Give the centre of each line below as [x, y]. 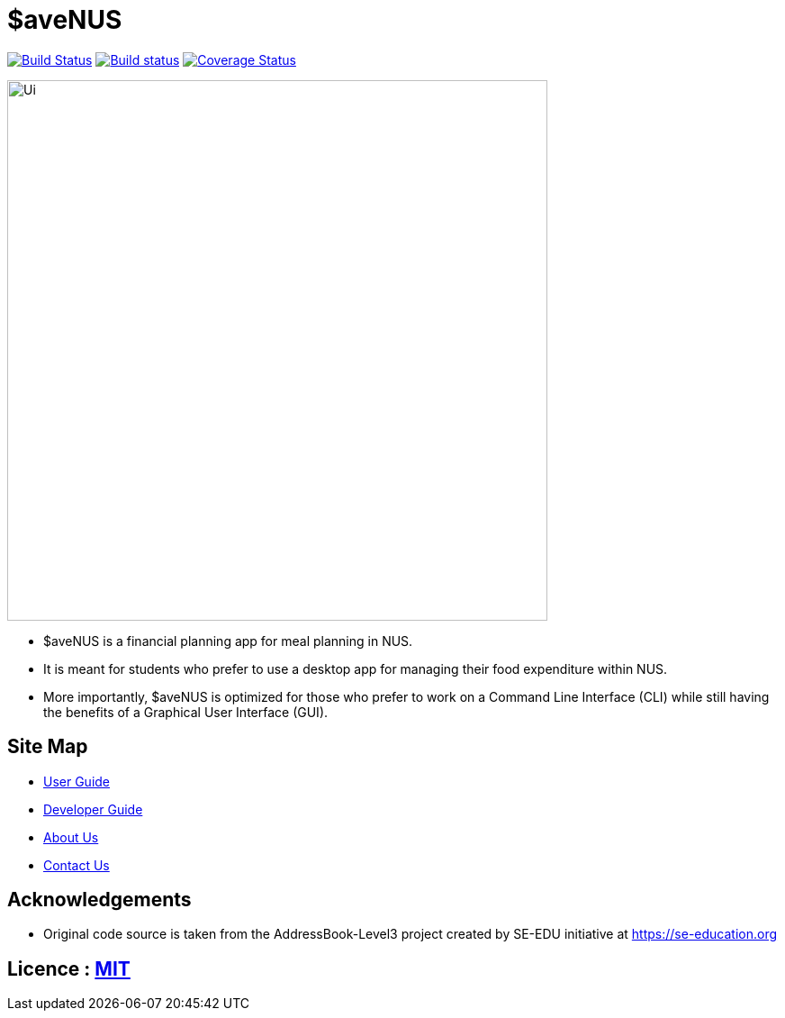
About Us [71, 837]
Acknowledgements [99, 900]
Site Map [48, 747]
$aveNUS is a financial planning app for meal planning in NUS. [228, 641]
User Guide [77, 781]
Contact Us [77, 865]
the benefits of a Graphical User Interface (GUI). [186, 712]
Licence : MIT [69, 968]
